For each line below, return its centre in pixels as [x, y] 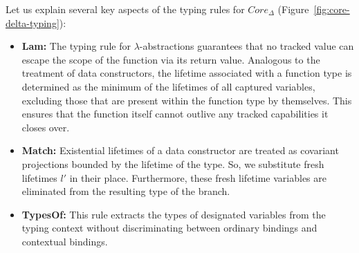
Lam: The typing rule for [76, 46]
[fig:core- [332, 9]
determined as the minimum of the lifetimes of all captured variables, [168, 86]
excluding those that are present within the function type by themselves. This [187, 100]
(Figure [293, 9]
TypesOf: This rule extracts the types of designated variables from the [174, 214]
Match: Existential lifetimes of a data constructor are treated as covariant [180, 150]
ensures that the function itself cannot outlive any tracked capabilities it [175, 114]
